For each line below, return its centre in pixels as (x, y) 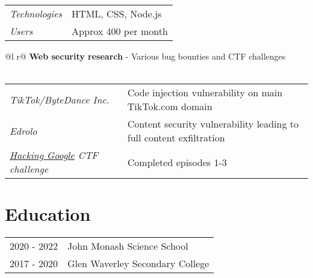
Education (48, 214)
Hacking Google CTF (54, 155)
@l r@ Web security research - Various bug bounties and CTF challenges (145, 56)
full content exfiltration (176, 138)
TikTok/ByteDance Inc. (60, 99)
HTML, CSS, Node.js (117, 14)
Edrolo (23, 131)
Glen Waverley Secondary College (138, 264)
